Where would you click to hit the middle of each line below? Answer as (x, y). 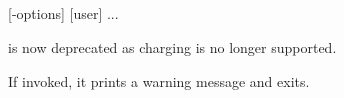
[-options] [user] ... (63, 13)
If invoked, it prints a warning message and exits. (159, 80)
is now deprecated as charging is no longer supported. (172, 46)
